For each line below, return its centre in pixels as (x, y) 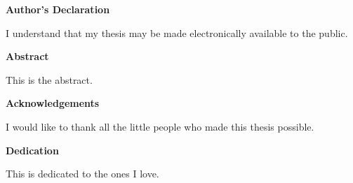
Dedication (32, 150)
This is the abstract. (49, 79)
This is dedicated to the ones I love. (82, 174)
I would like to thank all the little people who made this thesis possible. (160, 126)
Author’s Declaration (58, 9)
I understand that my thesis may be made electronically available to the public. (177, 32)
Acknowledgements (53, 103)
